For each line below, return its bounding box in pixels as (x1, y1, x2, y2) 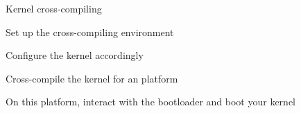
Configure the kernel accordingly (6, 48, 144, 62)
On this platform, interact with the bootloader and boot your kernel (6, 94, 295, 109)
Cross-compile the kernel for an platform (6, 71, 178, 85)
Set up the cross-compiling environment (6, 24, 174, 39)
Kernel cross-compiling (6, 1, 102, 15)
